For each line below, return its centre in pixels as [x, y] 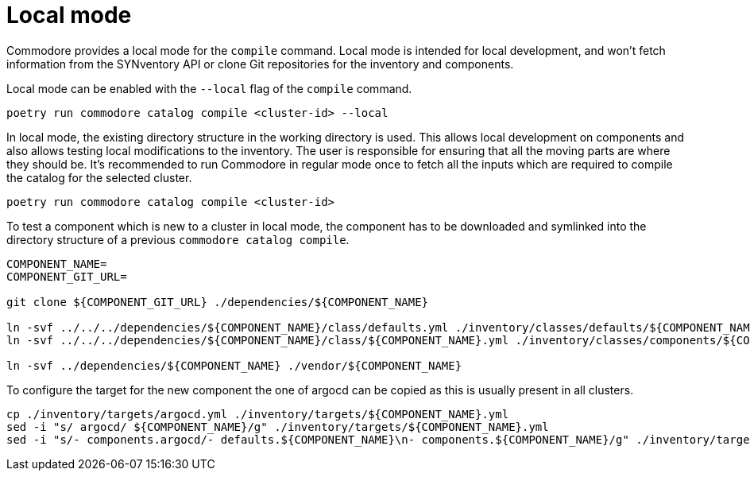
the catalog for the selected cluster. [99, 177]
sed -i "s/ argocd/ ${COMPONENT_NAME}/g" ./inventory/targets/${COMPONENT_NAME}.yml [278, 427]
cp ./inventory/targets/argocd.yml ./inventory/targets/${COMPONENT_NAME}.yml [258, 414]
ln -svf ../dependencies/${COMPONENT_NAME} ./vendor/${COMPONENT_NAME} [234, 365]
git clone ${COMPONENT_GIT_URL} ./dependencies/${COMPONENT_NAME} [218, 302]
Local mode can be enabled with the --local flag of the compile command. [209, 88]
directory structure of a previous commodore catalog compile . [178, 239]
